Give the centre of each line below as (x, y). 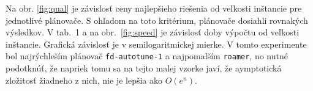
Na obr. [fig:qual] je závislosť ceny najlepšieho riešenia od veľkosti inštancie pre (154, 8)
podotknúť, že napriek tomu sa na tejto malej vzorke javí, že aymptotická (144, 68)
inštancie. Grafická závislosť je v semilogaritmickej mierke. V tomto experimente (156, 44)
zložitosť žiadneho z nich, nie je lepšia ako (84, 80)
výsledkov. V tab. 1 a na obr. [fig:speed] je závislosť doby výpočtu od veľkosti (153, 32)
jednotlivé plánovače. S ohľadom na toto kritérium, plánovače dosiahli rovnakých (157, 20)
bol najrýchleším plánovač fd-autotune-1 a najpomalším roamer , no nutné (147, 56)
